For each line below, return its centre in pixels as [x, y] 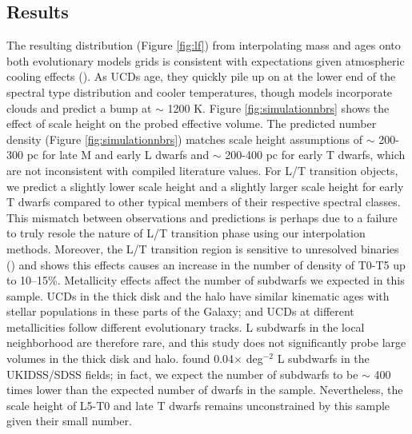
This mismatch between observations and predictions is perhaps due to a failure [202, 217]
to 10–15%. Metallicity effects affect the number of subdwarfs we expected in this [206, 280]
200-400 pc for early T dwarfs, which [315, 155]
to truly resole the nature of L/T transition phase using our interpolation [186, 233]
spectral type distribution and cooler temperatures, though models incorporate [200, 92]
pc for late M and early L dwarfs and [118, 155]
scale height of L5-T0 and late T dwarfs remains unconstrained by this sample [198, 405]
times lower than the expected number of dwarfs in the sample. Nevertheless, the [205, 390]
